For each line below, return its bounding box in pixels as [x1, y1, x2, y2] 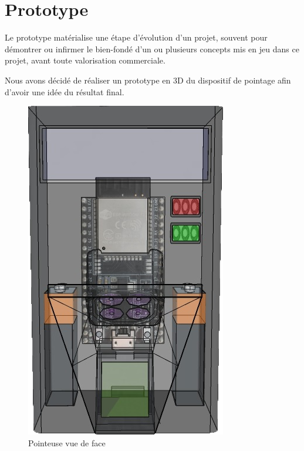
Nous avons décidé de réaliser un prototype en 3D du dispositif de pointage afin [5, 74, 291, 86]
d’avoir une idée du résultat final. [5, 85, 124, 98]
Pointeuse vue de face [28, 436, 106, 449]
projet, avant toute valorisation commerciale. [5, 54, 165, 66]
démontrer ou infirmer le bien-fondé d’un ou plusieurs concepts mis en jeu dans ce [5, 42, 299, 55]
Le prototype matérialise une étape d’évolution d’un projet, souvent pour [5, 31, 268, 44]
